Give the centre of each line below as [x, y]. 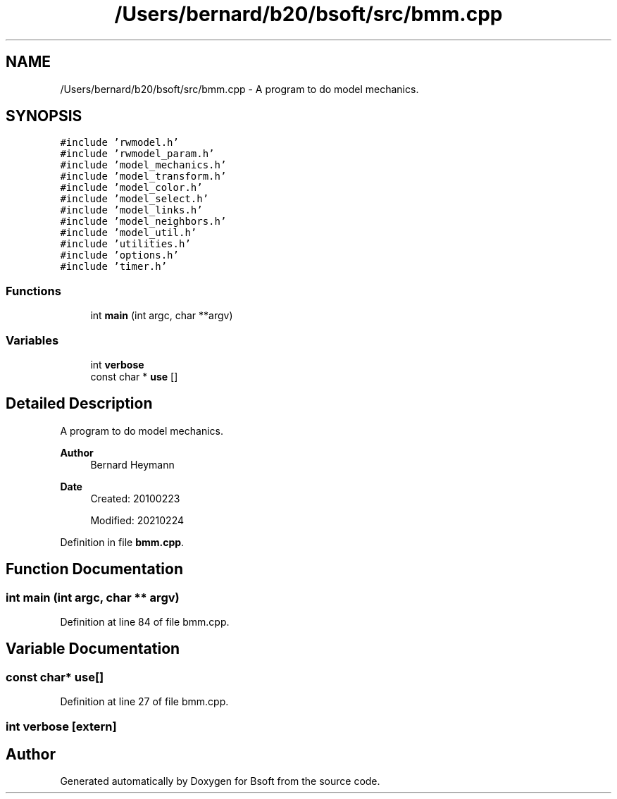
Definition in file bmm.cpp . [122, 542]
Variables [32, 340]
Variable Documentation [93, 649]
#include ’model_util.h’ [129, 233]
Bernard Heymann [132, 464]
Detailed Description [79, 404]
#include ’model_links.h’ [131, 210]
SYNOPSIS [44, 116]
